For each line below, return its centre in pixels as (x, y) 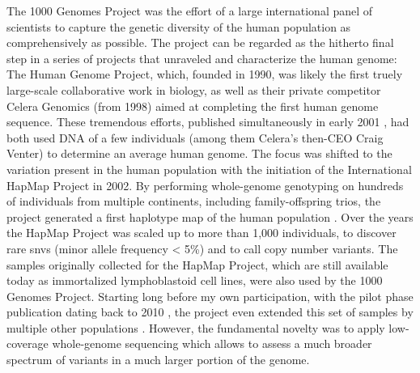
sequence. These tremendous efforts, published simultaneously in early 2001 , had (208, 122)
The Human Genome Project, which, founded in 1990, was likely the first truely (205, 74)
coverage (28, 343)
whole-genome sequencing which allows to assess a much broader (212, 343)
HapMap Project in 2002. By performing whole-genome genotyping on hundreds (205, 185)
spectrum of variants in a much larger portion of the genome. (158, 360)
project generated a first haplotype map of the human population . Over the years (210, 216)
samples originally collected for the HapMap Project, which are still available (197, 264)
